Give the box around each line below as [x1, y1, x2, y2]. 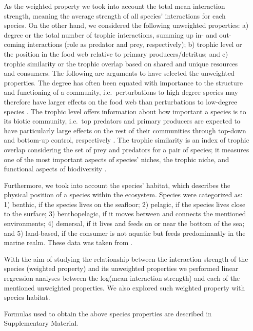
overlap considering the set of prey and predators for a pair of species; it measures [4, 144, 249, 154]
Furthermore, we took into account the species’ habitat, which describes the [4, 180, 231, 190]
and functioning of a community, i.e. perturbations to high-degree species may [4, 87, 238, 97]
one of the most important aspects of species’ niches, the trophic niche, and [4, 154, 229, 164]
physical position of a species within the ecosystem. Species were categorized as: [4, 189, 243, 200]
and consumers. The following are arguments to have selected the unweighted [4, 68, 234, 78]
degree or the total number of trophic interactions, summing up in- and [4, 29, 217, 40]
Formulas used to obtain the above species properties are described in [4, 308, 212, 318]
